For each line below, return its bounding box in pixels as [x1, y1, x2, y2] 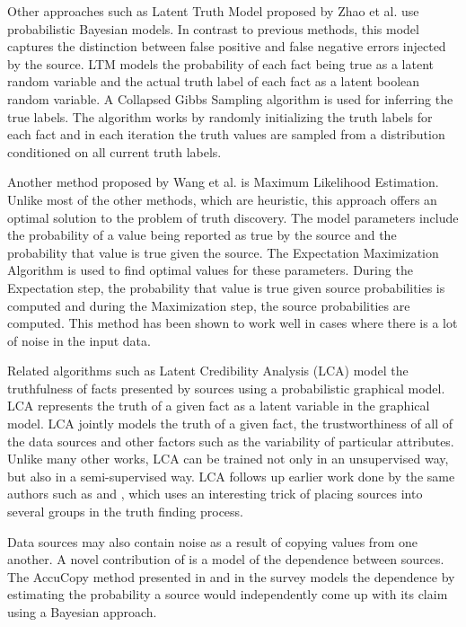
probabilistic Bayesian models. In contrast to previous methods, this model [7, 19, 419, 38]
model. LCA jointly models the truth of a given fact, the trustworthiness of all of [7, 414, 453, 433]
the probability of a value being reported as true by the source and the [7, 225, 397, 244]
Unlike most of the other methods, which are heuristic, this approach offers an [7, 190, 437, 208]
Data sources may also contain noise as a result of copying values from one [7, 532, 418, 551]
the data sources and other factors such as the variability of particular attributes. [7, 431, 454, 450]
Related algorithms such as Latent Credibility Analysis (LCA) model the [7, 361, 409, 380]
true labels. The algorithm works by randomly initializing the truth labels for [7, 107, 433, 126]
